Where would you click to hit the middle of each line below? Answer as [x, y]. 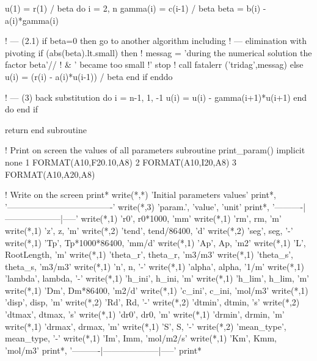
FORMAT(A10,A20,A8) [50, 174]
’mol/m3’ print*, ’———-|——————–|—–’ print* [104, 350]
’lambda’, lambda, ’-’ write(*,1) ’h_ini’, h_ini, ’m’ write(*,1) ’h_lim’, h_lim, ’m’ [157, 278]
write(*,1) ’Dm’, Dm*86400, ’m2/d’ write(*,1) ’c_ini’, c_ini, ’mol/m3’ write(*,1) [157, 290]
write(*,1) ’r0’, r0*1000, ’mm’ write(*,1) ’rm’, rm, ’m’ [181, 218]
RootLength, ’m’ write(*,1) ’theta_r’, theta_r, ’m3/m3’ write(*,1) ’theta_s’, [149, 254]
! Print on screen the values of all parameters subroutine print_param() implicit [155, 150]
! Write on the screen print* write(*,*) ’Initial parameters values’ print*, [140, 195]
